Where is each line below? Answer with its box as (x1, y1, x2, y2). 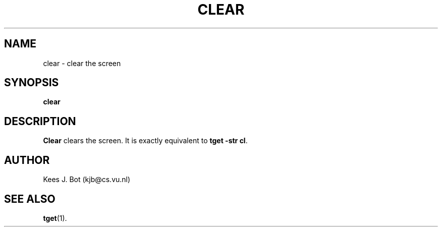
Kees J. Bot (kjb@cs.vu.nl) (43, 175, 131, 184)
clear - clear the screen (43, 59, 121, 68)
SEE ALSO (4, 192, 56, 205)
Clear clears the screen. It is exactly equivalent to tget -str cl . (43, 136, 248, 145)
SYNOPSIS (4, 76, 59, 89)
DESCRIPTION (4, 114, 76, 128)
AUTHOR (4, 153, 50, 166)
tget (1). (43, 213, 67, 222)
